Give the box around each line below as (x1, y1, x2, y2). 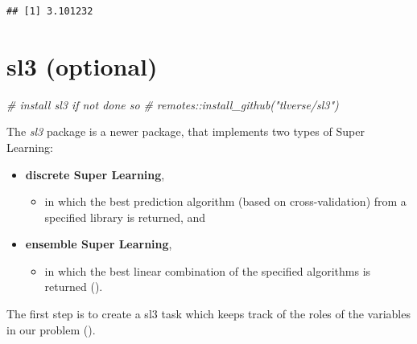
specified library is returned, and (44, 208, 206, 225)
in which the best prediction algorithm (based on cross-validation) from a (44, 193, 407, 210)
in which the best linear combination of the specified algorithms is (44, 262, 371, 279)
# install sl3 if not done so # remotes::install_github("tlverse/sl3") (6, 96, 339, 113)
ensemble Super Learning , (25, 235, 172, 252)
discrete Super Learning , (25, 166, 165, 182)
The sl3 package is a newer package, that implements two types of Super (6, 123, 365, 140)
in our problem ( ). (6, 321, 96, 338)
